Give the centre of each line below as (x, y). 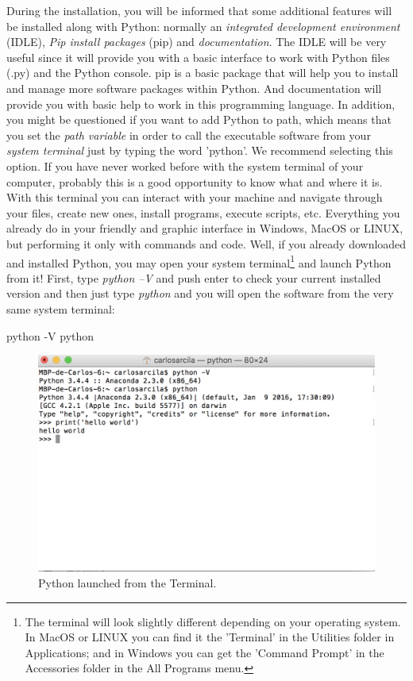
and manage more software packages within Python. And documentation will (194, 88)
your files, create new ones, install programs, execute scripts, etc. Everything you (203, 212)
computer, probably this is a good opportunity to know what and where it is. (195, 181)
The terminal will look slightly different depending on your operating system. (213, 621)
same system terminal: (61, 308)
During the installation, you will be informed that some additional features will (199, 10)
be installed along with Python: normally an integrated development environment (203, 26)
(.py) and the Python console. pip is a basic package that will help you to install (203, 73)
